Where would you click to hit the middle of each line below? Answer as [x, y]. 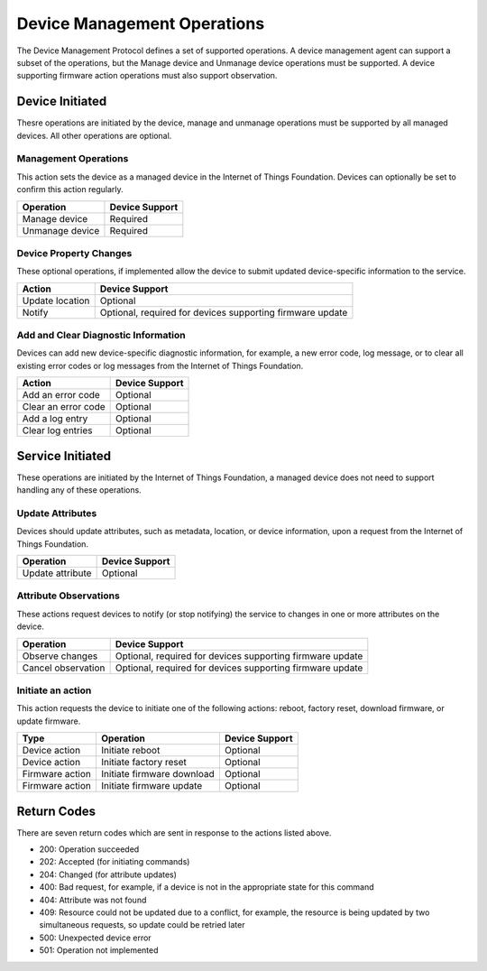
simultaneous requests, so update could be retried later [142, 925]
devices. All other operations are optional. [94, 135]
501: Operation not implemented [99, 950]
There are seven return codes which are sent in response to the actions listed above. [174, 832]
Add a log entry [55, 419]
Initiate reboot [130, 751]
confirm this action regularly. [70, 190]
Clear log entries [57, 430]
